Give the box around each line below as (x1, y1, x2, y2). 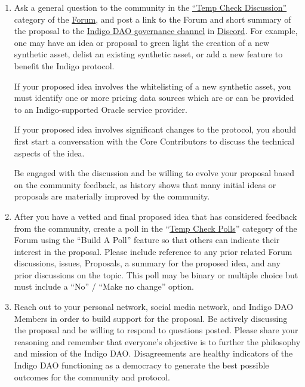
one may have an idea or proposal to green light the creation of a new (14, 36, 270, 48)
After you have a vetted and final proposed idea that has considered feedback (14, 210, 297, 222)
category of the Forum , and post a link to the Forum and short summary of (14, 13, 291, 25)
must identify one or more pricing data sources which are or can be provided (14, 91, 294, 104)
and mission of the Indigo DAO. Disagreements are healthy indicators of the (14, 347, 293, 360)
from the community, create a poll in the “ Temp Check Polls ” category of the (14, 222, 297, 234)
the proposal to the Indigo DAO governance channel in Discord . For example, (14, 24, 298, 37)
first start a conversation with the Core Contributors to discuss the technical (14, 134, 295, 147)
